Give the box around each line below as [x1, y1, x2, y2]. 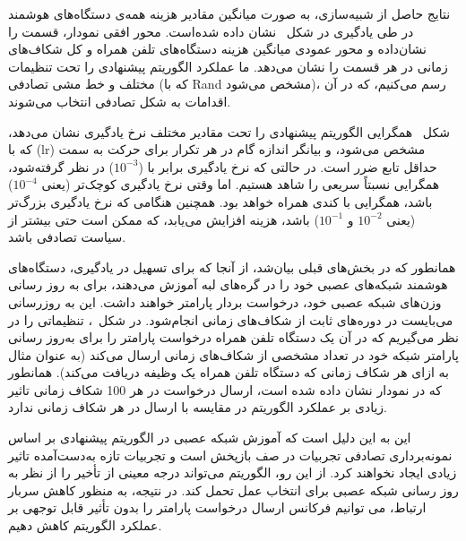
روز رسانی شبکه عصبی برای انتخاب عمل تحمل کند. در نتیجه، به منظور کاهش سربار [8, 480, 459, 499]
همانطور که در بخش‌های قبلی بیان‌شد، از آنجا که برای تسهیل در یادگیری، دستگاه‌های [8, 257, 456, 276]
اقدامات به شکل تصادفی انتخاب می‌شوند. [8, 91, 231, 110]
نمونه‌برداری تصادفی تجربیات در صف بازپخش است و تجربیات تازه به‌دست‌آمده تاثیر [8, 445, 453, 464]
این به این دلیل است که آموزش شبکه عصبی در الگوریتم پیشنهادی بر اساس [8, 428, 411, 447]
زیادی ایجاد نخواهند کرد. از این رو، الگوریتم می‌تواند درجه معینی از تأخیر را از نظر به [8, 463, 457, 482]
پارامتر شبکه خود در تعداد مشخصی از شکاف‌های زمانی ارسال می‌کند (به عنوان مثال [8, 345, 459, 364]
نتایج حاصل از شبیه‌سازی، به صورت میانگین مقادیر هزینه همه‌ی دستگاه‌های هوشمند [8, 4, 451, 22]
